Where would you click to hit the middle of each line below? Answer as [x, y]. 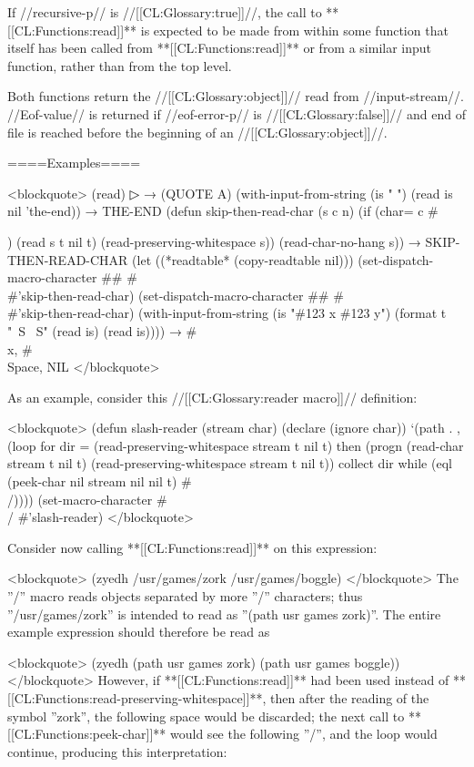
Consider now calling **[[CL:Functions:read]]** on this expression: [192, 547]
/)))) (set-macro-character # [87, 499]
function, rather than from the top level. [120, 65]
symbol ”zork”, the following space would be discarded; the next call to [206, 716]
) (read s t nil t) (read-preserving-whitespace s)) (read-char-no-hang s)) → [214, 241]
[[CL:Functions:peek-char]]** [87, 734]
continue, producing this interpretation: [117, 751]
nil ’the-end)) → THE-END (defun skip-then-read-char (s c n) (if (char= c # [223, 211]
